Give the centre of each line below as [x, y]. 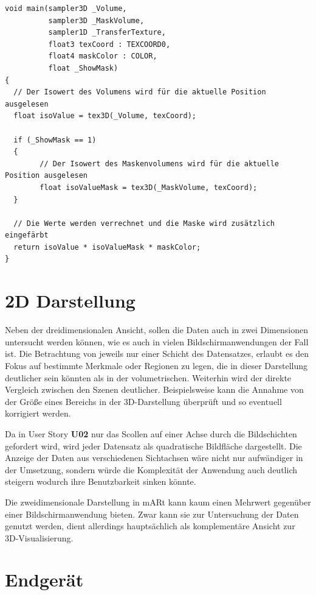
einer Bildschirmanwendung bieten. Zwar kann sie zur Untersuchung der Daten [152, 514]
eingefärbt [27, 235]
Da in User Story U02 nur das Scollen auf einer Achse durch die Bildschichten [151, 433]
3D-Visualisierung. [39, 537]
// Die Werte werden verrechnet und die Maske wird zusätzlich [144, 223]
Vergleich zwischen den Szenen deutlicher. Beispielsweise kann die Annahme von [154, 389]
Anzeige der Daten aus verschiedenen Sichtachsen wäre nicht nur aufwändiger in [154, 458]
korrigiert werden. [38, 413]
